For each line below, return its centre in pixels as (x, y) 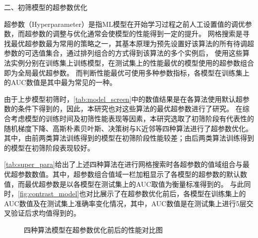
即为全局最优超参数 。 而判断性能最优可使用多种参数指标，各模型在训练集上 (127, 72)
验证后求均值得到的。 (45, 213)
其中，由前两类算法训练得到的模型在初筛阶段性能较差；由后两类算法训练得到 (129, 138)
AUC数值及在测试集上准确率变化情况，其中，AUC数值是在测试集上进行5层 (125, 203)
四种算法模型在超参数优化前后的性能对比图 (93, 229)
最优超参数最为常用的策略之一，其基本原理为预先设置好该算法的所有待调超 (132, 43)
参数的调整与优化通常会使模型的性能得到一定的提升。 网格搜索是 (137, 34)
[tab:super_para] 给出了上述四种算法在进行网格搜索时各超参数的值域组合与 (123, 164)
